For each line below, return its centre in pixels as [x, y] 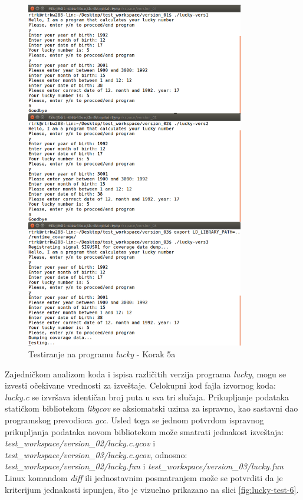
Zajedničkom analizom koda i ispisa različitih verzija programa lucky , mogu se [146, 374]
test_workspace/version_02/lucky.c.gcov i [80, 443]
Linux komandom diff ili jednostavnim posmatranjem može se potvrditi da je [144, 477]
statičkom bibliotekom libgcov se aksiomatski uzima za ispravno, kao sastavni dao [151, 408]
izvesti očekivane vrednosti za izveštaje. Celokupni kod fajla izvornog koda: [140, 385]
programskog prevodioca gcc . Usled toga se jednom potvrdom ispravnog [134, 420]
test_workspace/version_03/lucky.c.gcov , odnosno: [96, 454]
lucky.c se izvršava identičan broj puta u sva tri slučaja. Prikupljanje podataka [147, 397]
